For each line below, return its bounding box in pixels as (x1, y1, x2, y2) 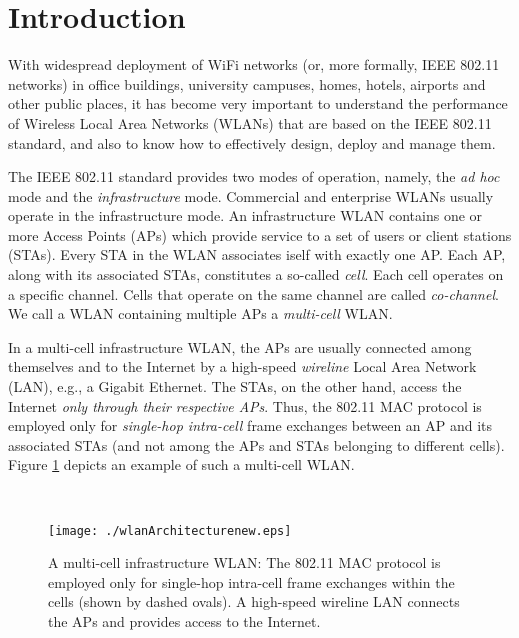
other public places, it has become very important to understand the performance (8, 93, 508, 114)
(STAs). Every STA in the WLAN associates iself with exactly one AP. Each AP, (8, 244, 506, 265)
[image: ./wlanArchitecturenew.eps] (48, 523, 292, 538)
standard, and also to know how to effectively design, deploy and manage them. (8, 132, 496, 153)
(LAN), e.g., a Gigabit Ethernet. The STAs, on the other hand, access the (8, 376, 462, 397)
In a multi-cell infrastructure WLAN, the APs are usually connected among (8, 336, 472, 357)
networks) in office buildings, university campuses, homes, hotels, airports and (8, 73, 486, 94)
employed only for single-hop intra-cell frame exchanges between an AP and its (8, 415, 493, 436)
